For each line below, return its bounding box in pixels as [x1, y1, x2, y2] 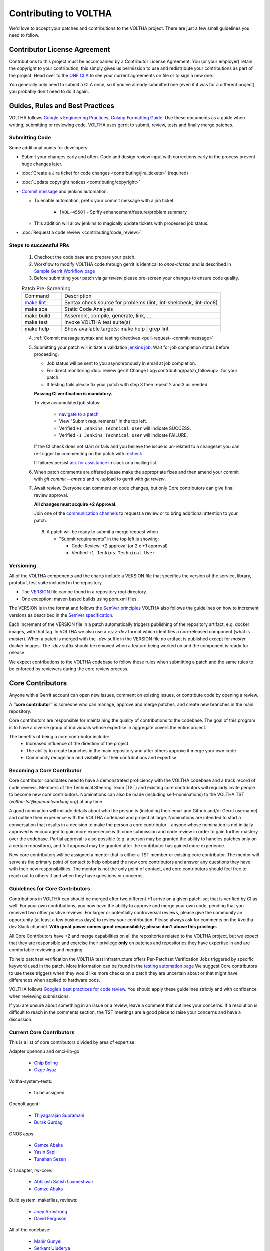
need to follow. [9, 32, 40, 38]
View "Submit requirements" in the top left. [59, 418, 147, 424]
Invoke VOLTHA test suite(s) [64, 319, 131, 326]
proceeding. [34, 351, 59, 357]
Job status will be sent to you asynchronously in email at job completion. [46, 360, 196, 366]
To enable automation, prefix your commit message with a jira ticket [34, 198, 174, 204]
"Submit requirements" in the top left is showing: [59, 536, 159, 542]
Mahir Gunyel [34, 1238, 62, 1244]
